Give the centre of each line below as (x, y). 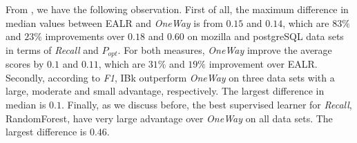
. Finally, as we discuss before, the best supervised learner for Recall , (206, 105)
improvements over (85, 36)
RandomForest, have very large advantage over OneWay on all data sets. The (169, 118)
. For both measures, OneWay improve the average (225, 49)
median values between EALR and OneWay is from (114, 22)
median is (26, 105)
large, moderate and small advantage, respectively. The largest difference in (165, 91)
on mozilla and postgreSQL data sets (266, 36)
